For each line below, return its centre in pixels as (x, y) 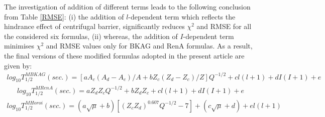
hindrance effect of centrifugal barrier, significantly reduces (94, 26)
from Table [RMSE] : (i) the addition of (64, 16)
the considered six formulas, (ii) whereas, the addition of (91, 36)
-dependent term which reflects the (182, 16)
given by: (18, 65)
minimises (19, 46)
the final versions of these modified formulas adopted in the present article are (124, 55)
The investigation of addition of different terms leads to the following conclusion (127, 6)
